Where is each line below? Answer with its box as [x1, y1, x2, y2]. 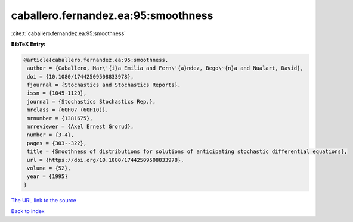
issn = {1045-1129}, [27, 90, 87, 96]
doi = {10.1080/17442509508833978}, [27, 73, 134, 80]
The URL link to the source [11, 196, 77, 204]
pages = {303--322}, [27, 140, 87, 146]
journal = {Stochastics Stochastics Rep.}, [27, 98, 156, 105]
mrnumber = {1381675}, [27, 115, 94, 121]
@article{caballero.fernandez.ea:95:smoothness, [23, 57, 169, 63]
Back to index [11, 208, 45, 215]
